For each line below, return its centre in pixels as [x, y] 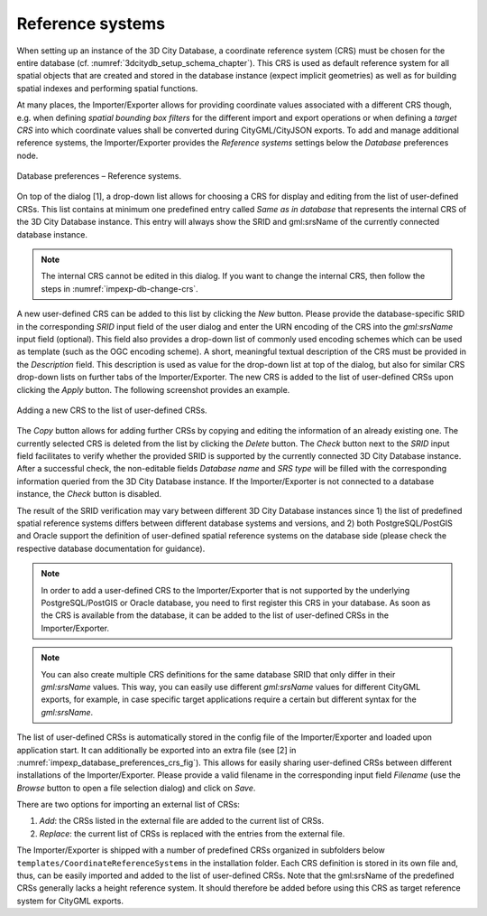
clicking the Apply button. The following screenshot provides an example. [153, 389]
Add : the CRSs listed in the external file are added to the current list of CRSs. [182, 821]
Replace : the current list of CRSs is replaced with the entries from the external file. [192, 833]
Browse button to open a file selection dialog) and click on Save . [136, 788]
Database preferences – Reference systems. [99, 176]
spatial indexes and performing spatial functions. [107, 88]
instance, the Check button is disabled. [89, 494]
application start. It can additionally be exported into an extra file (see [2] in [156, 750]
